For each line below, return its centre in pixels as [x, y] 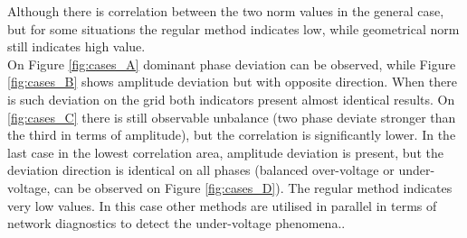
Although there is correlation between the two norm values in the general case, [226, 11]
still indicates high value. [76, 46]
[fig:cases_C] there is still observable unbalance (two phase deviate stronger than [232, 117]
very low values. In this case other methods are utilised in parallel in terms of [222, 205]
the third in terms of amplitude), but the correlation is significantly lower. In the [232, 135]
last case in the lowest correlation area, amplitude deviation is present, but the [225, 152]
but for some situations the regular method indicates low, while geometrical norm [233, 28]
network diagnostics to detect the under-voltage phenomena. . [176, 223]
